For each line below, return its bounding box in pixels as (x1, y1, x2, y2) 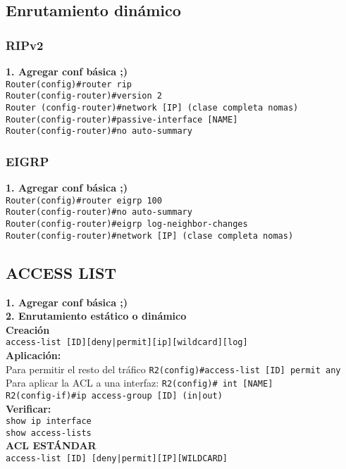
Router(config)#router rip (6, 79, 132, 89)
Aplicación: (6, 347, 61, 362)
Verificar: (6, 401, 51, 415)
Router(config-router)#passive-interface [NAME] (6, 114, 238, 125)
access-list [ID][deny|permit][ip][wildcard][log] (6, 337, 248, 348)
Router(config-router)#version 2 (6, 91, 162, 101)
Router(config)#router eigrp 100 (6, 195, 162, 206)
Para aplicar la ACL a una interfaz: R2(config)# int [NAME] (6, 375, 273, 390)
